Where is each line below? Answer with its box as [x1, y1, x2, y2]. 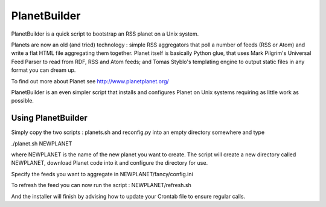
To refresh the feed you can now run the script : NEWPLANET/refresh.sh [11, 182, 191, 189]
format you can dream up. [11, 66, 76, 74]
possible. [11, 97, 34, 104]
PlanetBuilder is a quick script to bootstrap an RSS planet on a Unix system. [11, 30, 199, 37]
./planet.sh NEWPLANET [11, 139, 72, 147]
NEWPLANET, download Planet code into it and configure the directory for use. [11, 159, 208, 167]
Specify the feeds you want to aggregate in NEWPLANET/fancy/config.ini [11, 170, 193, 177]
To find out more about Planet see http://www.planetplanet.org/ [11, 77, 169, 84]
